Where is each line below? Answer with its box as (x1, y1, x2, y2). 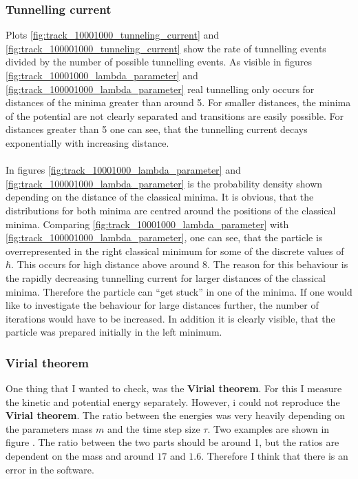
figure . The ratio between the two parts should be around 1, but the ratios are (6, 435, 339, 449)
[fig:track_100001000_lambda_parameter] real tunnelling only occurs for (6, 81, 315, 96)
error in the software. (6, 462, 94, 476)
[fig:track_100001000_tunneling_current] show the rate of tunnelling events (6, 41, 326, 55)
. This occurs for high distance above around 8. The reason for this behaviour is (11, 257, 348, 272)
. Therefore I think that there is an (201, 449, 348, 463)
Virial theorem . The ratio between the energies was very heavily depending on (6, 408, 345, 422)
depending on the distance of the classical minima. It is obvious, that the (6, 190, 314, 204)
